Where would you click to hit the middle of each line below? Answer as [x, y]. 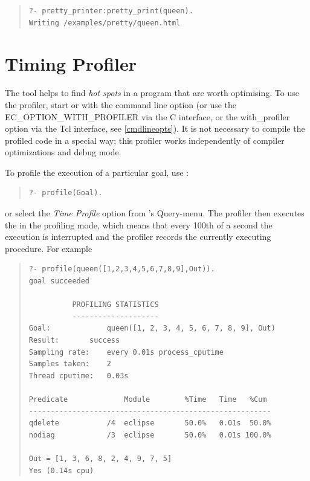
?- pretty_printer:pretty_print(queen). [111, 11]
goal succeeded [59, 281]
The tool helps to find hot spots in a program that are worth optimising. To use [152, 93]
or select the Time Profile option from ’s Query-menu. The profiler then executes [155, 213]
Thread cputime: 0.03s [79, 376]
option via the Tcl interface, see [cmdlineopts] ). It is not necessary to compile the [155, 128]
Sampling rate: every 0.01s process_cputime [126, 352]
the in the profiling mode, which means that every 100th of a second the [139, 224]
